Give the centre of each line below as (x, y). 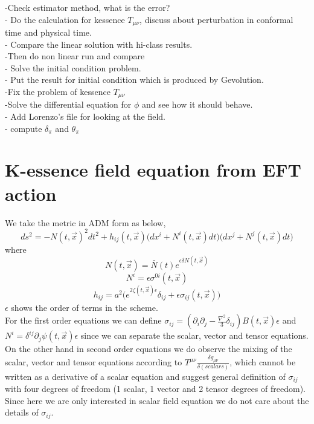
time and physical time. (48, 32)
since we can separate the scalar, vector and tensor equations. (194, 335)
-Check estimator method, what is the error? (88, 7)
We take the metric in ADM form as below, (85, 222)
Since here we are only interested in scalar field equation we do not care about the (157, 400)
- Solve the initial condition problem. (73, 67)
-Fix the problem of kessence (58, 92)
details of (22, 412)
